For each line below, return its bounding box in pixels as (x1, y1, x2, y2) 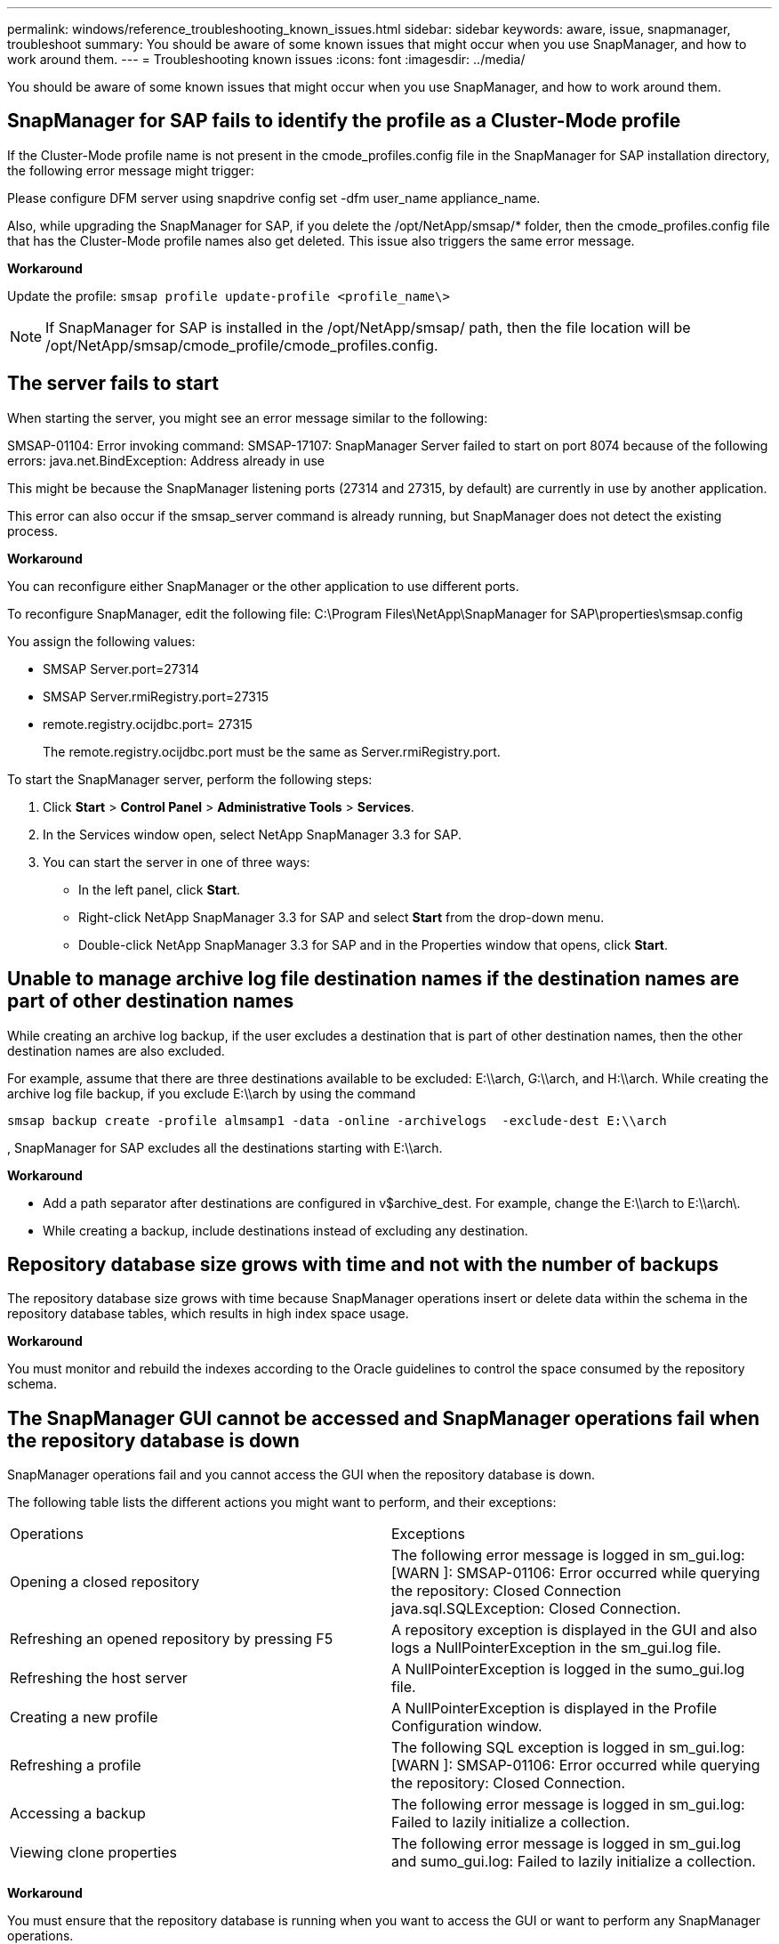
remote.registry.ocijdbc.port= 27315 (43, 716, 253, 732)
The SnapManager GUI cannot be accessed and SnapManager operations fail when (7, 1406, 760, 1430)
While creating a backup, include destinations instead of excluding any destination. (43, 1222, 528, 1238)
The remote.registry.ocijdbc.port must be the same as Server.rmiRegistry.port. (43, 743, 501, 759)
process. (7, 522, 58, 539)
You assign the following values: (7, 633, 196, 649)
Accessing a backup (10, 1804, 146, 1823)
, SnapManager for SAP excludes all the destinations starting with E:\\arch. (7, 1139, 443, 1155)
